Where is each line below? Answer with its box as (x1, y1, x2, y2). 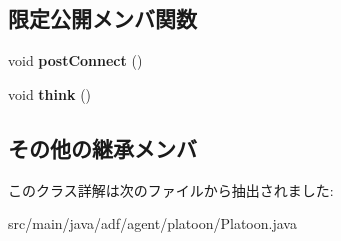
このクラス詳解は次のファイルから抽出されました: (8, 179, 334, 200)
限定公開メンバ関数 (8, 3, 197, 34)
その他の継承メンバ (8, 132, 197, 163)
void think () (8, 83, 92, 104)
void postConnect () (8, 50, 143, 71)
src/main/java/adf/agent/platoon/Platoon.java (8, 213, 297, 234)
